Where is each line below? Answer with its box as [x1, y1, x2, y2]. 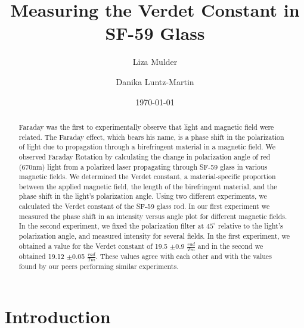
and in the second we [197, 240, 263, 251]
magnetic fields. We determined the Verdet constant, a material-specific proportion [18, 171, 276, 182]
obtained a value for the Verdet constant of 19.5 [18, 240, 167, 251]
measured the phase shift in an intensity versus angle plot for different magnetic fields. [18, 211, 287, 221]
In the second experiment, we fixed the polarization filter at [18, 221, 204, 231]
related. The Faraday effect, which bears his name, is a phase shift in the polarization [18, 132, 284, 142]
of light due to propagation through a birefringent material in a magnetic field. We [18, 142, 276, 152]
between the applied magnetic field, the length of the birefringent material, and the [18, 181, 277, 191]
